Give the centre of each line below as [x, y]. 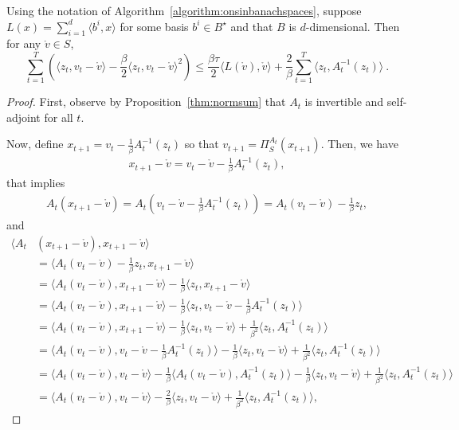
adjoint [24, 117]
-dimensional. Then [353, 26]
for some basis [154, 26]
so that [202, 144]
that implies [36, 183]
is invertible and [344, 102]
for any [24, 43]
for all [59, 117]
